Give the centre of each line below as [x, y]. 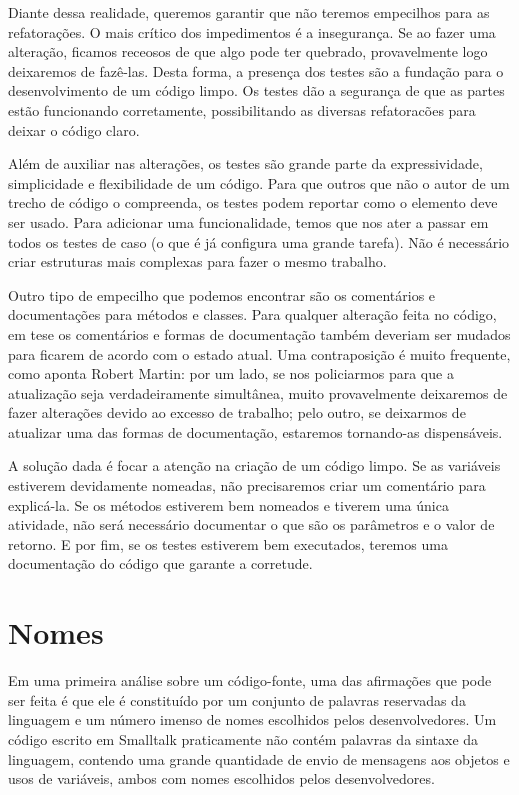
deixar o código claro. [74, 129]
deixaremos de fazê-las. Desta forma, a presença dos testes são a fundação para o [256, 70]
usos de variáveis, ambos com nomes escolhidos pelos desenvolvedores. [221, 778]
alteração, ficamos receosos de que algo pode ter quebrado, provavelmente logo [248, 51]
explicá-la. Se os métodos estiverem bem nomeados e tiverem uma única [228, 504]
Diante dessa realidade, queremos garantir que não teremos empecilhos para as [249, 12]
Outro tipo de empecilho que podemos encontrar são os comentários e [222, 294]
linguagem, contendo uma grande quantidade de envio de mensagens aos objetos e [259, 758]
